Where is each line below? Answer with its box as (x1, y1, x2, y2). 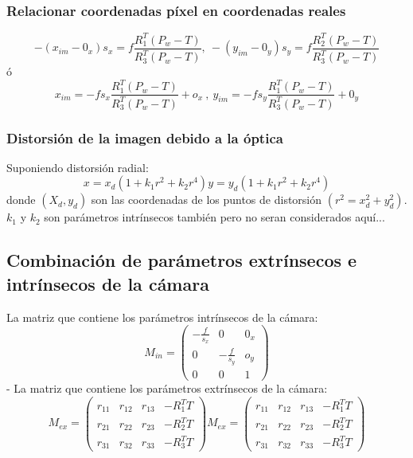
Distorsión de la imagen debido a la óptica (6, 127, 283, 147)
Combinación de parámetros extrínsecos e (6, 248, 357, 272)
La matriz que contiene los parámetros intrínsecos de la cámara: (6, 308, 318, 325)
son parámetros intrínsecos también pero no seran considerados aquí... (44, 209, 385, 225)
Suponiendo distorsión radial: (6, 159, 149, 175)
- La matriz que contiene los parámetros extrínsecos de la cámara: (6, 379, 328, 396)
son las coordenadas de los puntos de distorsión (91, 191, 322, 208)
